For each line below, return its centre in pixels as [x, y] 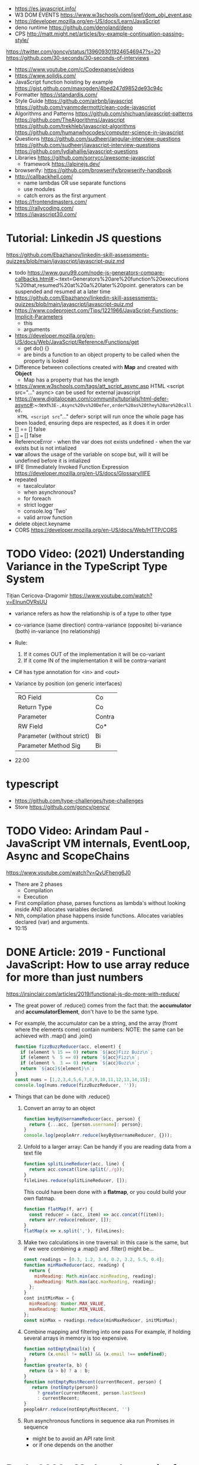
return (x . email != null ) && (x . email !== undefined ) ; [98, 1354]
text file [33, 1153]
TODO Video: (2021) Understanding [95, 554]
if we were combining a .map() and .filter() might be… [89, 1249]
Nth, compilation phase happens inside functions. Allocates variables [99, 916]
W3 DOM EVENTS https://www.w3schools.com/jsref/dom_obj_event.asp [103, 15]
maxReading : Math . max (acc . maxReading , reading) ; [96, 1282]
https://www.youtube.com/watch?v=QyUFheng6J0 [69, 872]
